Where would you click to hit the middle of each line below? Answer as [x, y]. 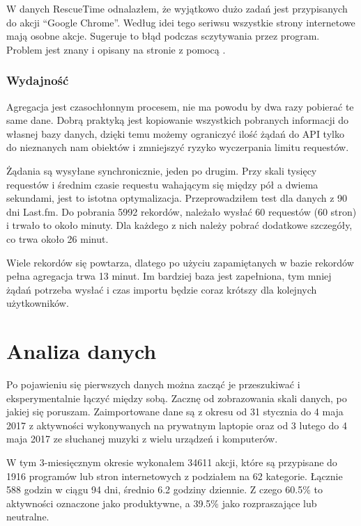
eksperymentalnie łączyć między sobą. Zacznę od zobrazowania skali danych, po [177, 398]
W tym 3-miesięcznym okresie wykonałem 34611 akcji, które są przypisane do [172, 462]
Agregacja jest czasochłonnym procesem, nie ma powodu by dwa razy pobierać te [180, 106]
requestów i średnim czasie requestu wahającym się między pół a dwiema [162, 184]
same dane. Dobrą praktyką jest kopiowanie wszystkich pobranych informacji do [178, 120]
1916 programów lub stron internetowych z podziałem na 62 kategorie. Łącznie [175, 476]
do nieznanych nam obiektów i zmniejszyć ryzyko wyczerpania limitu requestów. [178, 147]
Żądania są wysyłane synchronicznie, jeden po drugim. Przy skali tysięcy [162, 170]
